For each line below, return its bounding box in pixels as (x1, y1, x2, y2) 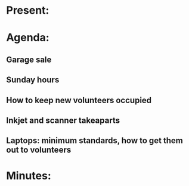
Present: (6, 4, 49, 17)
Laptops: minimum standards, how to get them (6, 135, 184, 146)
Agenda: (6, 31, 49, 45)
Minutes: (6, 169, 52, 182)
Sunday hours (6, 75, 60, 85)
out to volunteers (6, 145, 72, 155)
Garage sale (6, 54, 52, 64)
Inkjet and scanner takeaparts (6, 115, 120, 125)
